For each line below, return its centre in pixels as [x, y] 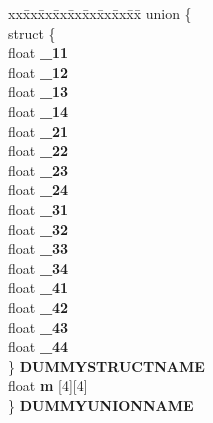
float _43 [38, 326]
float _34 [38, 267]
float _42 [38, 306]
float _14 [38, 110]
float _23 [38, 169]
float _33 [38, 248]
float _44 [38, 346]
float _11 [38, 52]
